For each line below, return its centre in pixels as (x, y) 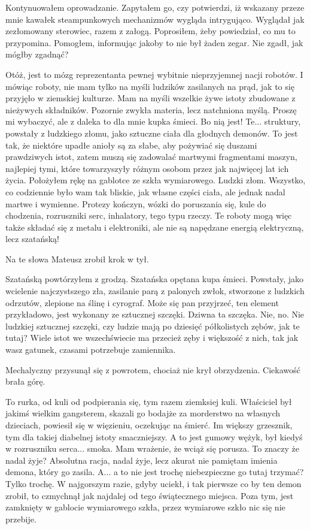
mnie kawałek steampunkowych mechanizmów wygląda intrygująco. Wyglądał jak (155, 19)
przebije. (21, 519)
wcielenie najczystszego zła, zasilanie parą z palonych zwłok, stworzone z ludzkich (155, 291)
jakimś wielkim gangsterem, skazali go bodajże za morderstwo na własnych (143, 413)
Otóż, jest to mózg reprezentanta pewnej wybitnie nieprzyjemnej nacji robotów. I (154, 74)
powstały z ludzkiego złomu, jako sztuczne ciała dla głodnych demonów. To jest (152, 133)
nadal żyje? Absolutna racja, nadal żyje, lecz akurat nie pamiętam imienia (142, 460)
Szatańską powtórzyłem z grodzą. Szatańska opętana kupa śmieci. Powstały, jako (155, 279)
